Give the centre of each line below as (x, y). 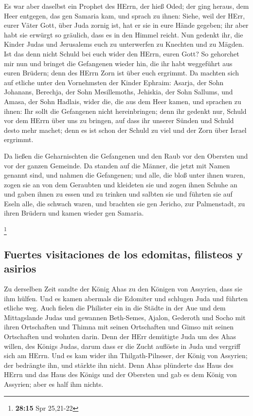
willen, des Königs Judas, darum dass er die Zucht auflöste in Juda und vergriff (122, 346)
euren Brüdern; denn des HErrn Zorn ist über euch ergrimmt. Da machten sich (121, 73)
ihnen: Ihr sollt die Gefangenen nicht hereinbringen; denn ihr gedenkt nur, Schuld (125, 111)
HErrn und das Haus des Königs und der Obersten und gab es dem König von (120, 374)
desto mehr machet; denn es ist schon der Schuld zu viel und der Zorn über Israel (125, 130)
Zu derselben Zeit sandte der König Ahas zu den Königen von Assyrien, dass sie (123, 288)
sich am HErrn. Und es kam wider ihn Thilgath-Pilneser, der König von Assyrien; (126, 355)
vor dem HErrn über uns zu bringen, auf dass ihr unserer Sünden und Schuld (119, 120)
